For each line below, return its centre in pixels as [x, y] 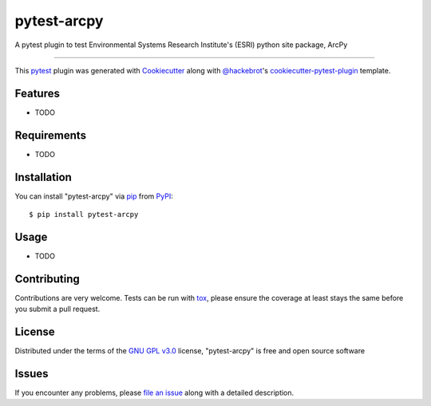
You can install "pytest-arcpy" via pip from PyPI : [94, 196]
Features [37, 93]
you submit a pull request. [57, 309]
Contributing [47, 279]
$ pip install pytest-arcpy [84, 215]
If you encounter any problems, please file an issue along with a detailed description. [154, 393]
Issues [32, 374]
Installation [43, 177]
